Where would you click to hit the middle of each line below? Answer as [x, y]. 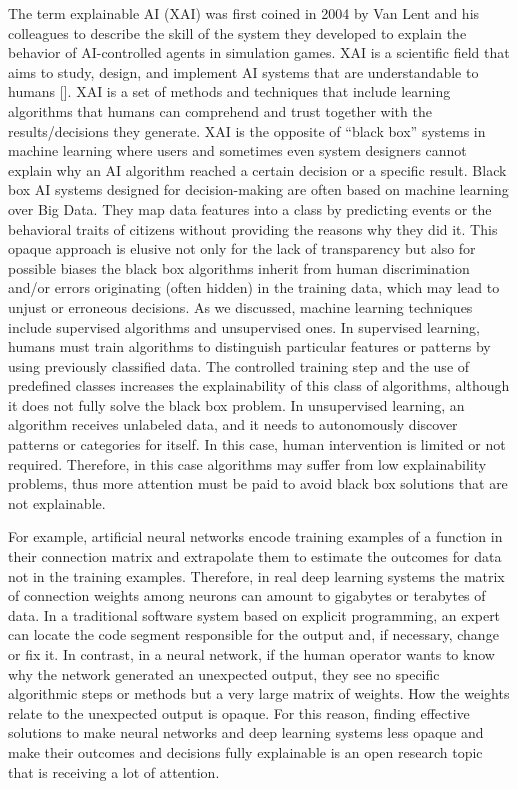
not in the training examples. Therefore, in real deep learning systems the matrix [256, 575]
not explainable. [57, 502]
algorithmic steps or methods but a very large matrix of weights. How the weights [259, 693]
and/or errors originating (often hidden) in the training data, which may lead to [254, 287]
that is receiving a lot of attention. [114, 771]
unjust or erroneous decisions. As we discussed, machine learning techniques [240, 306]
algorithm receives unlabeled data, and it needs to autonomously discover [233, 424]
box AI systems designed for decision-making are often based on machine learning [258, 189]
